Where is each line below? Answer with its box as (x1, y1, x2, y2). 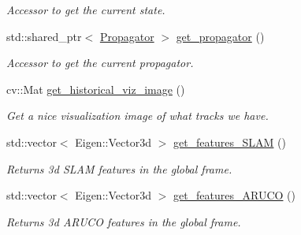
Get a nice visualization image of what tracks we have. (6, 107, 269, 124)
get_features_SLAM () (173, 133, 286, 150)
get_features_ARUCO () (173, 187, 296, 203)
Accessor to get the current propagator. (6, 54, 194, 71)
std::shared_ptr (6, 28, 82, 44)
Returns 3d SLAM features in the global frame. (6, 160, 232, 177)
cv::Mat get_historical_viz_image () (6, 80, 185, 97)
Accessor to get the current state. (6, 2, 165, 17)
